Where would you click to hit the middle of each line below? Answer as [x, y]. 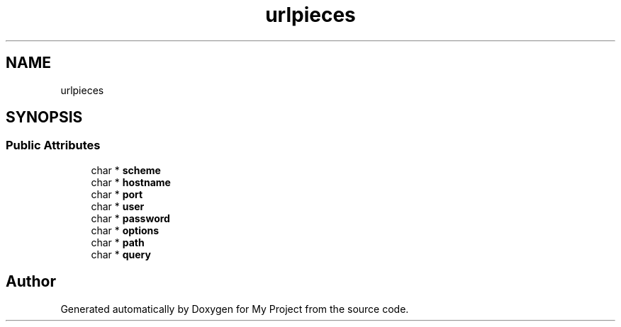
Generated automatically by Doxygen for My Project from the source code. [235, 309]
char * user [118, 206]
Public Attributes [53, 145]
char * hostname [131, 182]
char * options [125, 230]
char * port [117, 194]
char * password [130, 218]
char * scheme [126, 170]
